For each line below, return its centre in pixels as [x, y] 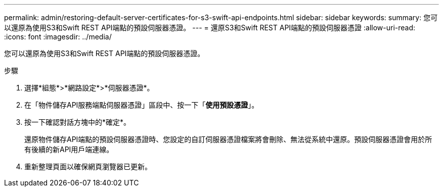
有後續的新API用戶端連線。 [69, 149]
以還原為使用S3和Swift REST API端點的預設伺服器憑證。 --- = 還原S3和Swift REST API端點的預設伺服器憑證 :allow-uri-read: [210, 28]
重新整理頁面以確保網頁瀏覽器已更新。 [88, 166]
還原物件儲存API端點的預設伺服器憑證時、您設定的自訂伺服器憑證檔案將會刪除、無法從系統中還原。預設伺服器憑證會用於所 [228, 139]
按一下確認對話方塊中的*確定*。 [78, 122]
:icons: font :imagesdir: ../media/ [58, 37]
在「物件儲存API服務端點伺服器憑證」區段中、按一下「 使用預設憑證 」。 [142, 105]
